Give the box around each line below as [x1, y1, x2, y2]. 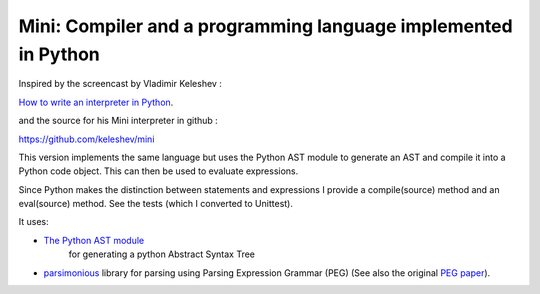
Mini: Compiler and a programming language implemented [18, 15, 514, 37]
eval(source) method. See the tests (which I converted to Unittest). [18, 198, 294, 210]
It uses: [18, 216, 49, 228]
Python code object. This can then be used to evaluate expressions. [18, 165, 299, 177]
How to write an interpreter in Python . [18, 96, 174, 108]
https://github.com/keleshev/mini [18, 133, 155, 145]
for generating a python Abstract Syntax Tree [68, 248, 255, 260]
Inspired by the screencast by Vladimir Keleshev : [18, 78, 222, 90]
